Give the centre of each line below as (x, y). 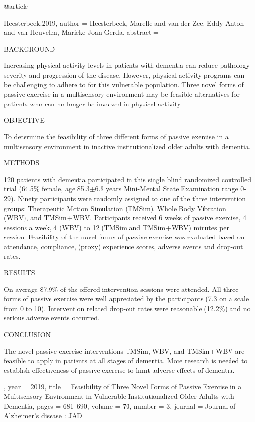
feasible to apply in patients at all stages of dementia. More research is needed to (126, 360)
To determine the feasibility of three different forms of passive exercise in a (116, 136)
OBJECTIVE (24, 120)
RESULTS (20, 273)
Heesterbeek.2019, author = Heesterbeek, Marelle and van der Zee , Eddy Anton (124, 22)
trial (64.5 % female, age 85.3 (47, 189)
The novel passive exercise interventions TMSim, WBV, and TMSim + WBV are (124, 351)
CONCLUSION (27, 334)
